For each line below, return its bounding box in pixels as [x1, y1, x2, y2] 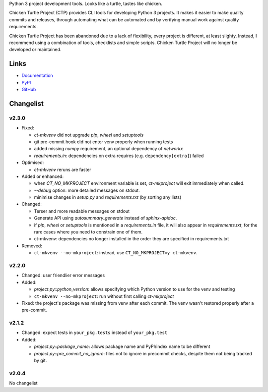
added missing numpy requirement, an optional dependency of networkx [34, 146, 183, 152]
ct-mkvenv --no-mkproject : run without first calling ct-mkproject [34, 293, 174, 299]
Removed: [21, 243, 42, 249]
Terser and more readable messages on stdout [34, 208, 130, 214]
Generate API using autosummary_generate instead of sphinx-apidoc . [34, 215, 177, 221]
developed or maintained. [9, 47, 62, 53]
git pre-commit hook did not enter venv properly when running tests [34, 139, 173, 145]
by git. [34, 357, 47, 364]
